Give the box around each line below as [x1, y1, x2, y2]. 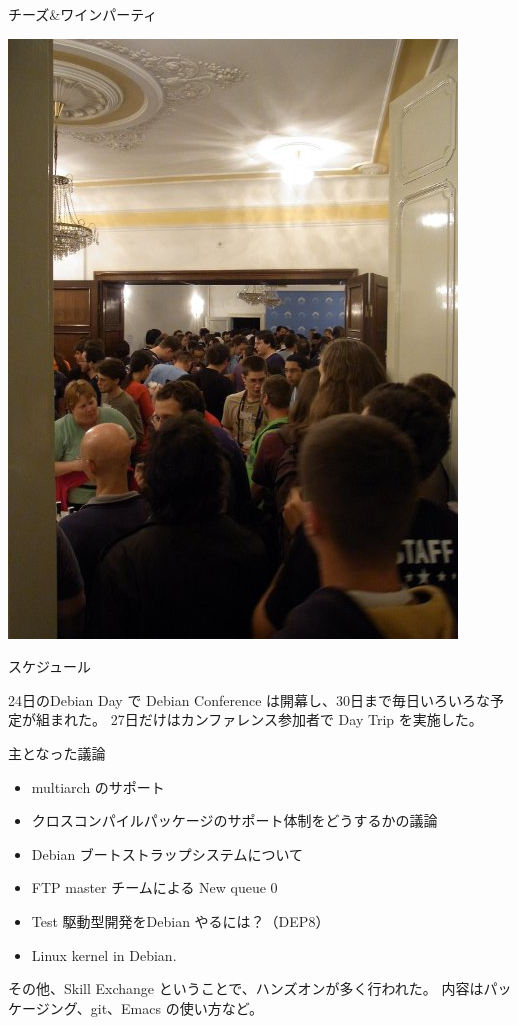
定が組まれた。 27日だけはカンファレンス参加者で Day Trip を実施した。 [8, 709, 483, 730]
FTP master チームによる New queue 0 [31, 877, 278, 898]
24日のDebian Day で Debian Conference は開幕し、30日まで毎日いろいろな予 [8, 689, 505, 710]
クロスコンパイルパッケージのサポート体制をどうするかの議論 [31, 810, 438, 831]
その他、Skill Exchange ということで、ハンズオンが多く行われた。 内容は [8, 978, 484, 999]
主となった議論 [8, 742, 106, 763]
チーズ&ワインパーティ [8, 4, 158, 24]
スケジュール [8, 656, 92, 677]
